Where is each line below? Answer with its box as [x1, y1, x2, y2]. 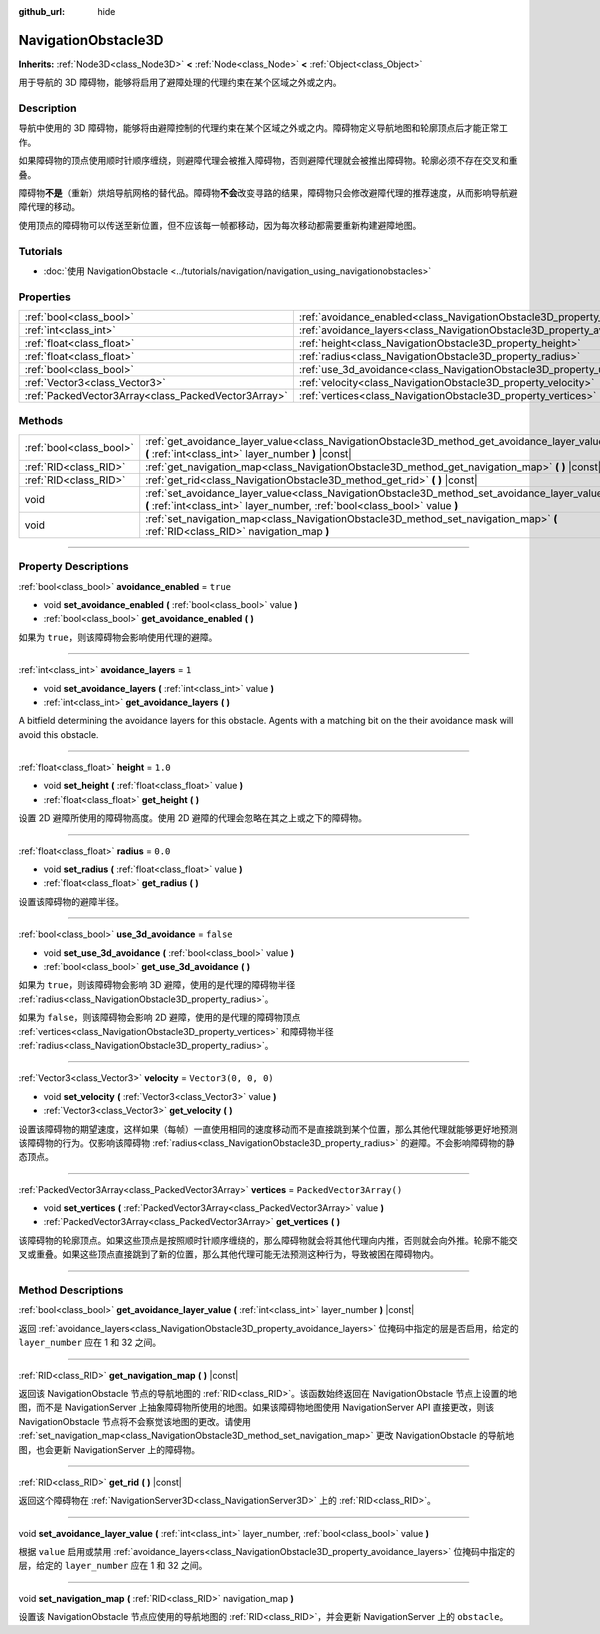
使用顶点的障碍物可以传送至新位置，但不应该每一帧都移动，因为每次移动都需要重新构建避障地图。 [18, 219, 422, 231]
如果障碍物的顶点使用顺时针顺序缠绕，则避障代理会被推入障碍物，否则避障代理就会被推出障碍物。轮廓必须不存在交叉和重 [18, 155, 518, 167]
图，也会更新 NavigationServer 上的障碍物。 [18, 1443, 201, 1455]
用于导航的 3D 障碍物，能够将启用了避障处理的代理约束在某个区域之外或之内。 [18, 76, 342, 89]
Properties [18, 290, 72, 304]
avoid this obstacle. [18, 728, 99, 740]
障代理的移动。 [18, 201, 80, 213]
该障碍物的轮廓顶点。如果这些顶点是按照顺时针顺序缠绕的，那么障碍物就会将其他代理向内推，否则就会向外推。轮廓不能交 [18, 1234, 518, 1246]
